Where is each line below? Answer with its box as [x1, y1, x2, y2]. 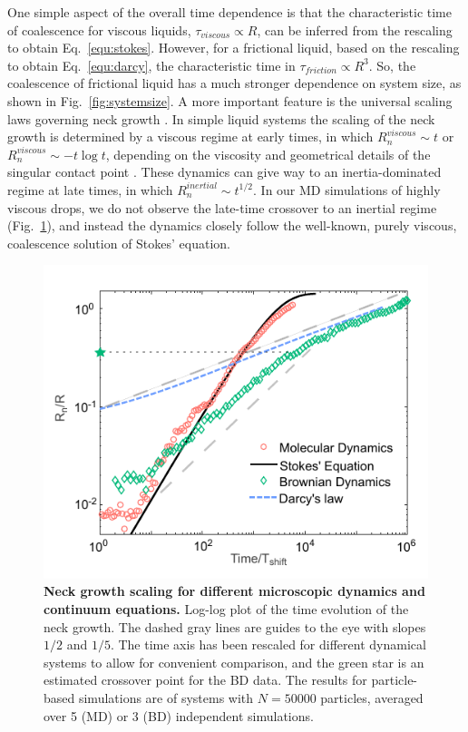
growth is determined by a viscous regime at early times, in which [7, 127, 374, 146]
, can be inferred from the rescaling [257, 20, 453, 39]
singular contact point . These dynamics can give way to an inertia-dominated [7, 162, 442, 181]
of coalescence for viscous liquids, [7, 20, 191, 39]
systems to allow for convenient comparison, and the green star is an [44, 652, 424, 671]
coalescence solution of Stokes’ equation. [7, 233, 230, 252]
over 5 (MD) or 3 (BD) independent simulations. [44, 706, 314, 725]
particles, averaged [320, 688, 424, 707]
